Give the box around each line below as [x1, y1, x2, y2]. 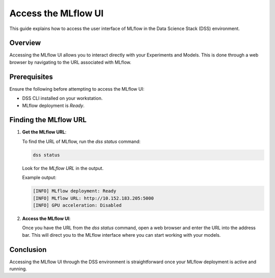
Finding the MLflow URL [9, 116, 87, 124]
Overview [9, 39, 41, 47]
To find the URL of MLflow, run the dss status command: [22, 138, 141, 145]
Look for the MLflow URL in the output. [22, 165, 104, 171]
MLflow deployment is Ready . [22, 102, 85, 108]
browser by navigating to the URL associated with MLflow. [9, 59, 132, 65]
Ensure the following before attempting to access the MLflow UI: [9, 86, 145, 92]
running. [9, 266, 28, 272]
